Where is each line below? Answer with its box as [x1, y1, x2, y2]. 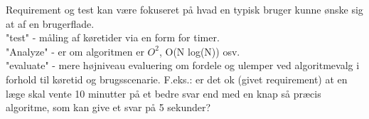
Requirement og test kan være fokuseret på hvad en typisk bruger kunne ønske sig [6, 2, 363, 16]
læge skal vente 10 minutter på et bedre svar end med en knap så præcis [6, 86, 321, 100]
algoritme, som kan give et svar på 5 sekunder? [6, 100, 211, 115]
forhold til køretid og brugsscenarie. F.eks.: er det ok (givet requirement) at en [6, 71, 348, 86]
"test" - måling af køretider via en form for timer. [6, 30, 220, 45]
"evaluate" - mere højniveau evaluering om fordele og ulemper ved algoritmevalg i [6, 58, 360, 73]
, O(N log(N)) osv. [159, 43, 240, 58]
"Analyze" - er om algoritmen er [6, 43, 144, 58]
